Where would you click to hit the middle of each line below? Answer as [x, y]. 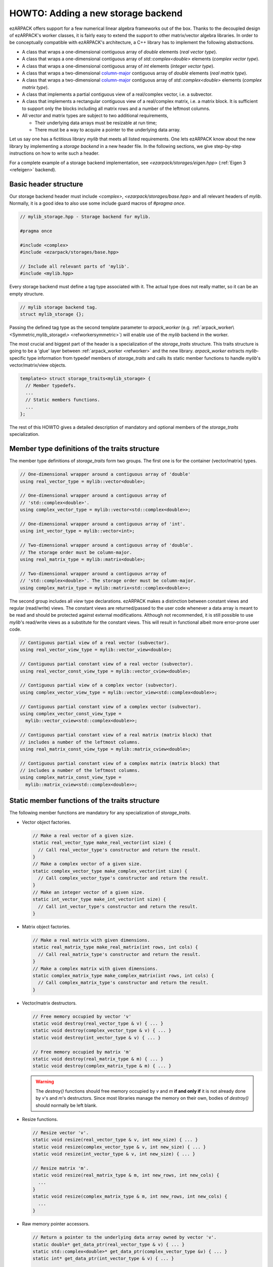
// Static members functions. [63, 400]
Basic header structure [46, 184]
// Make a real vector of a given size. [83, 835]
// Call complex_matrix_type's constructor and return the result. [123, 983]
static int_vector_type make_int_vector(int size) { [99, 899]
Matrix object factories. [46, 927]
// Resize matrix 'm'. [61, 1168]
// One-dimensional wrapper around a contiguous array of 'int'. [103, 524]
